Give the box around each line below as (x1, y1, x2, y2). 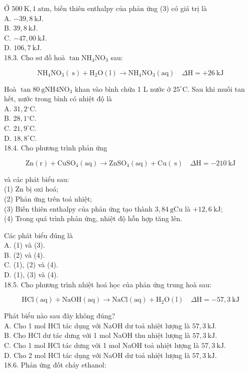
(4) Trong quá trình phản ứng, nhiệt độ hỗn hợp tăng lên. (4, 213, 182, 224)
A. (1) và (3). (4, 240, 45, 250)
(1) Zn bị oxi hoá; (4, 183, 59, 194)
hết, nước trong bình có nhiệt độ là (4, 93, 112, 104)
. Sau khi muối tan (187, 83, 245, 94)
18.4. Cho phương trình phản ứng (4, 142, 107, 153)
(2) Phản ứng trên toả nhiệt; (4, 193, 92, 204)
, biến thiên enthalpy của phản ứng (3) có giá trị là (50, 3, 207, 13)
